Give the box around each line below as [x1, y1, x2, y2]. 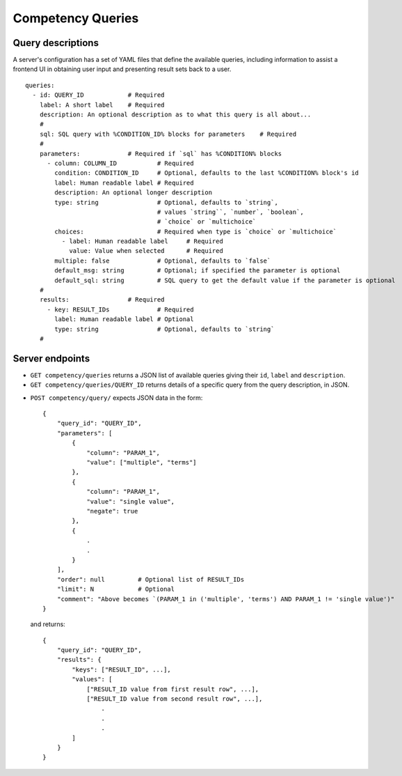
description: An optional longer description [54, 189, 212, 196]
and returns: [30, 620, 65, 628]
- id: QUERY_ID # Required [32, 91, 165, 99]
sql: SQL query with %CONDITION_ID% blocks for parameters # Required [39, 130, 297, 138]
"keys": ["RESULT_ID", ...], [72, 665, 172, 674]
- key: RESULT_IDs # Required [47, 305, 194, 313]
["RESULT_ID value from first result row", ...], [86, 685, 259, 693]
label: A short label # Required [39, 101, 165, 109]
